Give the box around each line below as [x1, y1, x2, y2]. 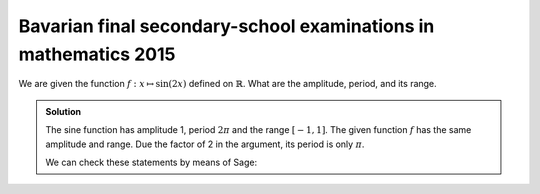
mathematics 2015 [18, 43, 176, 65]
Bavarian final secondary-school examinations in [18, 15, 435, 37]
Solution [45, 105, 82, 117]
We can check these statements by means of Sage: [45, 156, 258, 168]
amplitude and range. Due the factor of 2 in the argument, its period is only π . [45, 138, 365, 150]
